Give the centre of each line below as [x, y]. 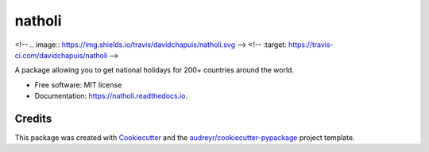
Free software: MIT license [78, 84]
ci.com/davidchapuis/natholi [61, 55]
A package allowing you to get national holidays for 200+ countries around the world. [154, 70]
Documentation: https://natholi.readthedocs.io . [111, 96]
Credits [33, 118]
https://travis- [311, 45]
